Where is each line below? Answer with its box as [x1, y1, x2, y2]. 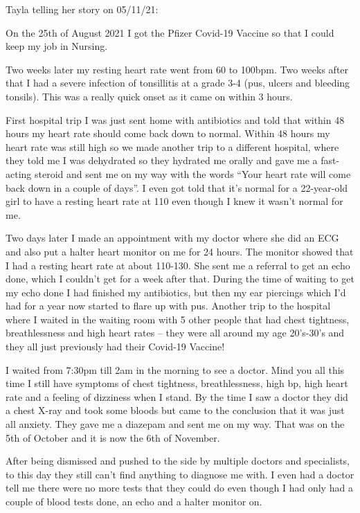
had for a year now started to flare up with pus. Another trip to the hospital [6, 298, 331, 313]
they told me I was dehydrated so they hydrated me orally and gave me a [6, 153, 318, 168]
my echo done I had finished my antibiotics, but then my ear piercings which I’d [6, 285, 346, 299]
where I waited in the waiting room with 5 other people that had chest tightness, [6, 312, 350, 326]
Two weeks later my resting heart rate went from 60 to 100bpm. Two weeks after [6, 62, 349, 76]
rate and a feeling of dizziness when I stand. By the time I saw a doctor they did [6, 389, 348, 404]
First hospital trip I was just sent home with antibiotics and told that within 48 [6, 112, 345, 127]
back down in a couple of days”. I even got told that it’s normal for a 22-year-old [6, 180, 348, 195]
